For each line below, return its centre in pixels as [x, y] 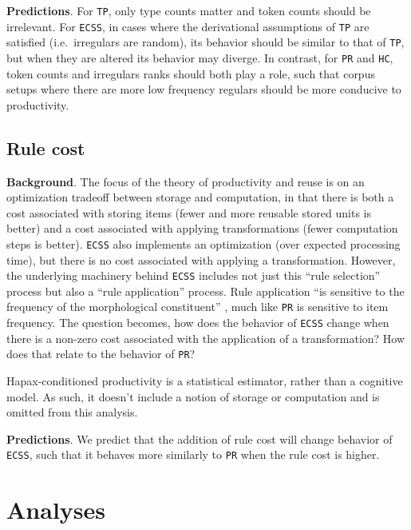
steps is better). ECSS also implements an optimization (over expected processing [204, 243]
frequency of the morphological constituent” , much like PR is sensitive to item [198, 307]
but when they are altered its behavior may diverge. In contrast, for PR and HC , [200, 57]
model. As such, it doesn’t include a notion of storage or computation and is [193, 396]
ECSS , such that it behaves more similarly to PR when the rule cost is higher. [193, 454]
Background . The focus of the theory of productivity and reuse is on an [186, 181]
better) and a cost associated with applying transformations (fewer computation [202, 228]
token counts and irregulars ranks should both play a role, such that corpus [191, 73]
